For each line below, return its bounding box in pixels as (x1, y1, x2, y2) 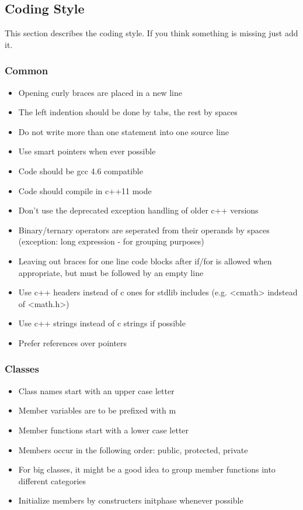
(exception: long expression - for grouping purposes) (18, 235, 204, 247)
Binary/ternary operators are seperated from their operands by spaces (18, 223, 270, 236)
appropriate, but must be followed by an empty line (18, 266, 204, 278)
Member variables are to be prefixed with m (18, 404, 176, 416)
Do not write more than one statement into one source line (18, 125, 229, 137)
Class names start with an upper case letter (18, 384, 175, 397)
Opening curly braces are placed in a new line (18, 86, 182, 98)
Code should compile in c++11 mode (18, 184, 152, 197)
